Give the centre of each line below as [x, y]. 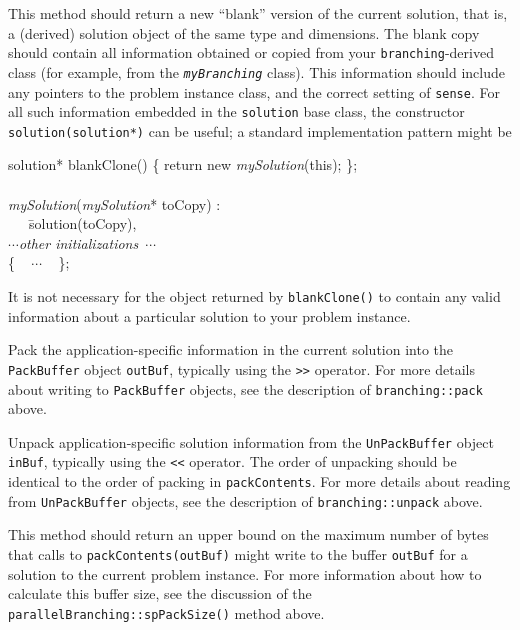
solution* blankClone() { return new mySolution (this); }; [183, 164]
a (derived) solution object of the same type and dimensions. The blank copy [244, 32]
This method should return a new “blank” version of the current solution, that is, [258, 13]
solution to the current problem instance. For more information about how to [245, 573]
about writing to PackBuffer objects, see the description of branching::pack [245, 388]
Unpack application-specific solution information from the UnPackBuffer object [251, 441]
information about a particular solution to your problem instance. [209, 315]
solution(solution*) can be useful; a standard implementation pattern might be [260, 130]
